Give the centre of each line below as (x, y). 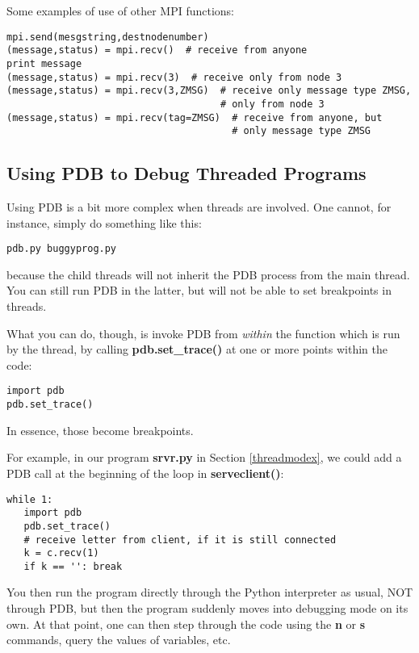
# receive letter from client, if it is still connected (180, 540)
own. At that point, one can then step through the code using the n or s (186, 624)
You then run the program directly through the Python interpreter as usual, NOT (210, 592)
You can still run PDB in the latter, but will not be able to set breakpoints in (199, 290)
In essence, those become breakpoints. (100, 430)
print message (44, 63)
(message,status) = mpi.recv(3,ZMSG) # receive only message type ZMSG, (209, 91)
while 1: (30, 499)
